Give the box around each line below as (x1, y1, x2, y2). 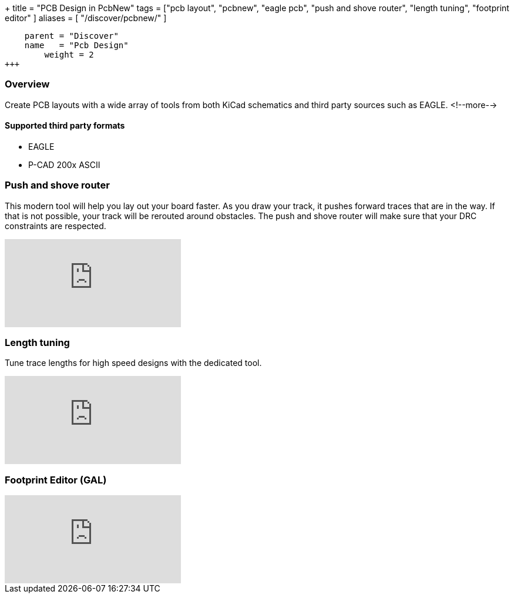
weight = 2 (44, 50, 94, 59)
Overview (5, 78, 50, 90)
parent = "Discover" (24, 31, 119, 41)
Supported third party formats (5, 120, 125, 131)
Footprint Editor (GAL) (5, 473, 107, 486)
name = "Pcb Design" (24, 41, 129, 50)
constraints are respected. (5, 220, 106, 231)
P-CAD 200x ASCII (28, 159, 100, 170)
